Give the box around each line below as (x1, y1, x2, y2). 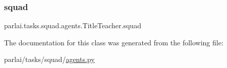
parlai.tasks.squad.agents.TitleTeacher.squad (4, 20, 141, 31)
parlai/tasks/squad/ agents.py (4, 54, 95, 64)
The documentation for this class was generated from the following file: (4, 37, 223, 47)
